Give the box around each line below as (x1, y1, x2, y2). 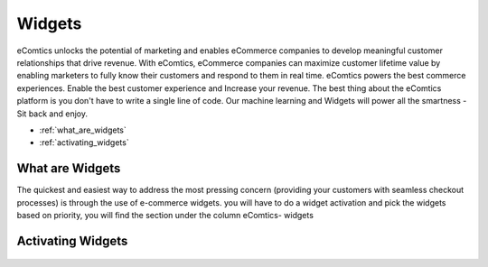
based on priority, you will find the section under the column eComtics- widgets (16, 209, 314, 220)
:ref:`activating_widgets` (39, 137, 130, 148)
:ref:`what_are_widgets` (39, 124, 127, 135)
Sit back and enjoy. (16, 108, 88, 119)
